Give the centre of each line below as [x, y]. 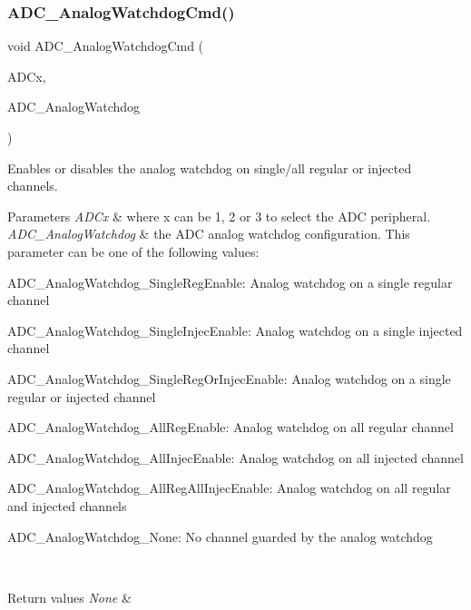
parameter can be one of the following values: [133, 251]
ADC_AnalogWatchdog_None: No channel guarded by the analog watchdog [220, 536]
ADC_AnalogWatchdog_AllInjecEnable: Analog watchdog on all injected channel [235, 457]
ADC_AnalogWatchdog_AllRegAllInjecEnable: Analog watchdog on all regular [229, 488]
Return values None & [69, 597]
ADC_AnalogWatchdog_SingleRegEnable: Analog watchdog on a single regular [230, 282]
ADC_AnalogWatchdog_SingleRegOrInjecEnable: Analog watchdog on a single [229, 378]
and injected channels [67, 505]
